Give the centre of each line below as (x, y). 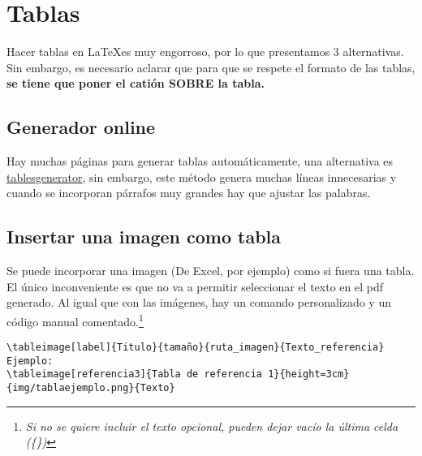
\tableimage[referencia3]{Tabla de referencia (134, 374)
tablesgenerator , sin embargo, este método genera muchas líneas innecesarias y (202, 176)
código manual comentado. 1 (75, 320)
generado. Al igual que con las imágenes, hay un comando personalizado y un (199, 302)
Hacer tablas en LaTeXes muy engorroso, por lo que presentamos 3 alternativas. (205, 52)
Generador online (81, 127)
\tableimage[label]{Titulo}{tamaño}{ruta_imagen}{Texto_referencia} (196, 348)
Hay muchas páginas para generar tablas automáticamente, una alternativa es (200, 161)
